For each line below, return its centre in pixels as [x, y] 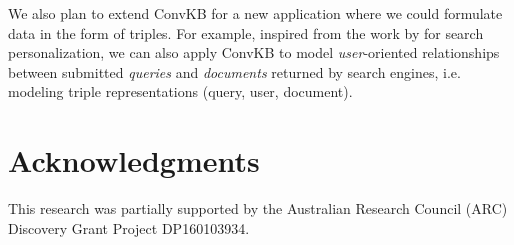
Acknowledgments [134, 160]
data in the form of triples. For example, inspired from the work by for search [246, 32]
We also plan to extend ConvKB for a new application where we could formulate [255, 13]
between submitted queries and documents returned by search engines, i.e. [234, 71]
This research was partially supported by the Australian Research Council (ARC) [258, 208]
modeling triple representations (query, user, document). [180, 91]
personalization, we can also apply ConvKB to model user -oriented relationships [254, 52]
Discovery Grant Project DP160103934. [129, 227]
